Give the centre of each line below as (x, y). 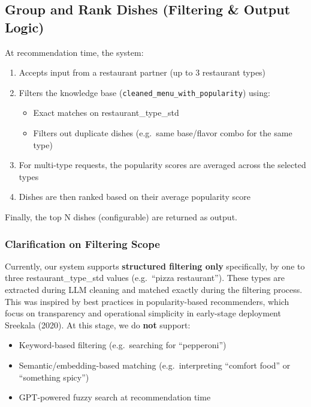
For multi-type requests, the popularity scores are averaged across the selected (162, 165)
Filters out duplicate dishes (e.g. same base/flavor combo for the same (163, 133)
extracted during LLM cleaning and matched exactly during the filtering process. (154, 289)
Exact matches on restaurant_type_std (106, 113)
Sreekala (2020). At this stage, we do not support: (98, 324)
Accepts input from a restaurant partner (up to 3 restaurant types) (142, 72)
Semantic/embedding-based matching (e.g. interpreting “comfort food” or (155, 365)
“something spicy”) (54, 377)
